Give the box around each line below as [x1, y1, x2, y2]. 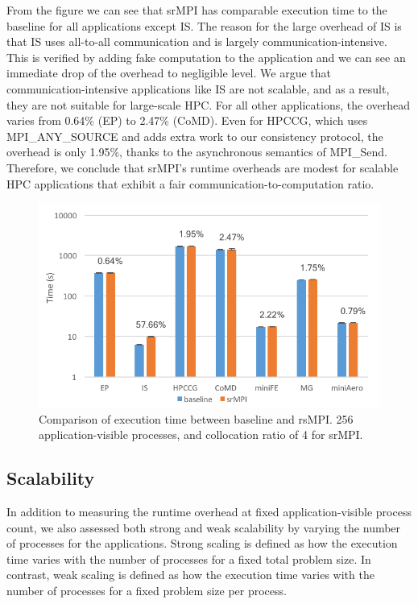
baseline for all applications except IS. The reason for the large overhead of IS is [6, 17, 402, 34]
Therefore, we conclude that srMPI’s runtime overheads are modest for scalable [6, 159, 399, 176]
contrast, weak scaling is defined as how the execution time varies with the [6, 566, 375, 583]
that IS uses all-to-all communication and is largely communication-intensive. [6, 33, 387, 50]
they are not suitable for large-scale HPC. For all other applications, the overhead [6, 96, 410, 113]
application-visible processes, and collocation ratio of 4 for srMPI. [39, 426, 363, 443]
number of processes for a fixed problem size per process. [6, 581, 287, 598]
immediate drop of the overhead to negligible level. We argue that [6, 64, 332, 81]
